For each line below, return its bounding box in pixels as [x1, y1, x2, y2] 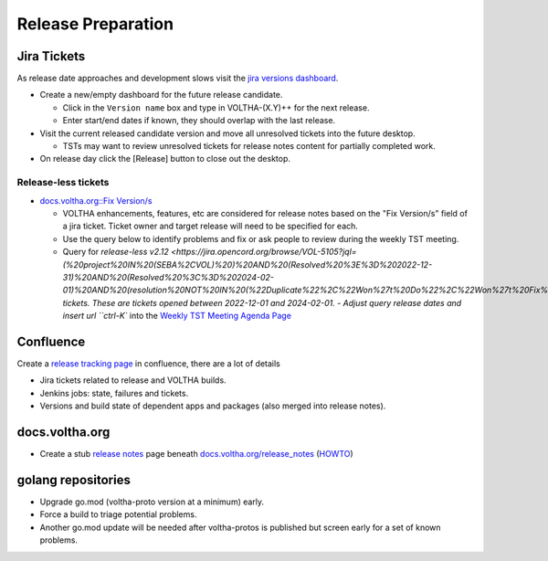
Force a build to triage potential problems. [39, 509, 197, 520]
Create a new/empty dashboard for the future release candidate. [39, 90, 283, 101]
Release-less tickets [16, 176, 110, 189]
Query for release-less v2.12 [62, 247, 169, 258]
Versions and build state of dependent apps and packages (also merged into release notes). [39, 400, 386, 411]
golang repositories [16, 471, 132, 488]
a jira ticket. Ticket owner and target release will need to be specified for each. [62, 220, 358, 232]
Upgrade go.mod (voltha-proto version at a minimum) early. [39, 496, 265, 507]
